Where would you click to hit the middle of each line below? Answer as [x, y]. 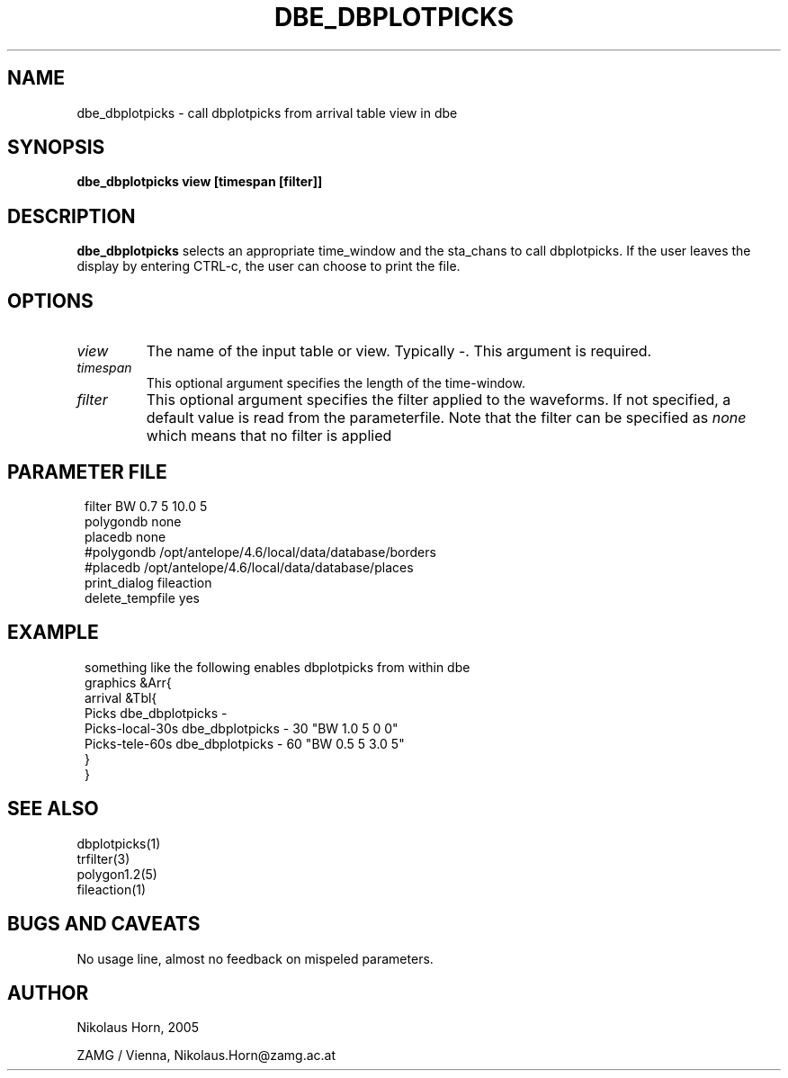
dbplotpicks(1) [119, 843]
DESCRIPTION [72, 216]
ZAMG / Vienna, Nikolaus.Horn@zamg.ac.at [206, 1056]
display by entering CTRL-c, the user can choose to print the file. [269, 266]
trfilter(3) [103, 858]
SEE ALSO [53, 809]
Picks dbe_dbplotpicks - [156, 713]
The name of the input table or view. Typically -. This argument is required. [399, 351]
